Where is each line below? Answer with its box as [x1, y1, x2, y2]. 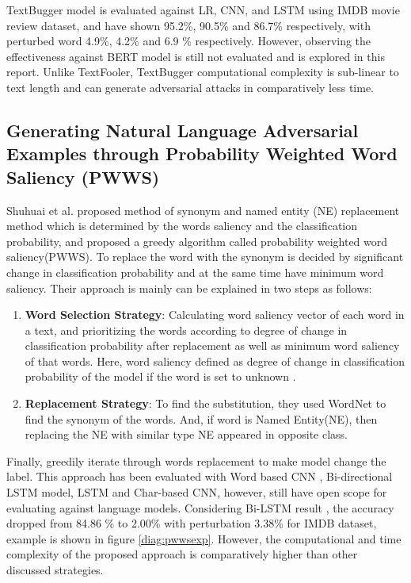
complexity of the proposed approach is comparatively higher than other [6, 546, 358, 562]
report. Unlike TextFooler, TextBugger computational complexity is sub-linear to [6, 63, 399, 80]
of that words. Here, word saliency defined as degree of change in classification [25, 352, 405, 369]
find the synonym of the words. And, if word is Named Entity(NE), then [25, 410, 378, 427]
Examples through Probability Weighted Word [6, 141, 398, 166]
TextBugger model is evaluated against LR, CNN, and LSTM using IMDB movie [6, 2, 400, 17]
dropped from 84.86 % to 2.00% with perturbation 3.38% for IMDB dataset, [6, 515, 377, 531]
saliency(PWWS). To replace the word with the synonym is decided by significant [6, 248, 404, 265]
